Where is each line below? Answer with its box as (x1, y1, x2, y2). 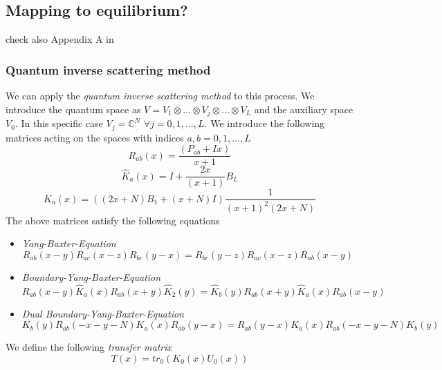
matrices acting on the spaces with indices (6, 130, 184, 144)
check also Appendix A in (6, 32, 114, 46)
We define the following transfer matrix (6, 340, 172, 354)
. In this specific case (15, 116, 103, 130)
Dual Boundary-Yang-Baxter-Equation (21, 306, 184, 320)
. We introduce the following (204, 116, 325, 130)
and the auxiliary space (254, 101, 353, 116)
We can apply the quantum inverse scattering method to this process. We (6, 88, 315, 103)
